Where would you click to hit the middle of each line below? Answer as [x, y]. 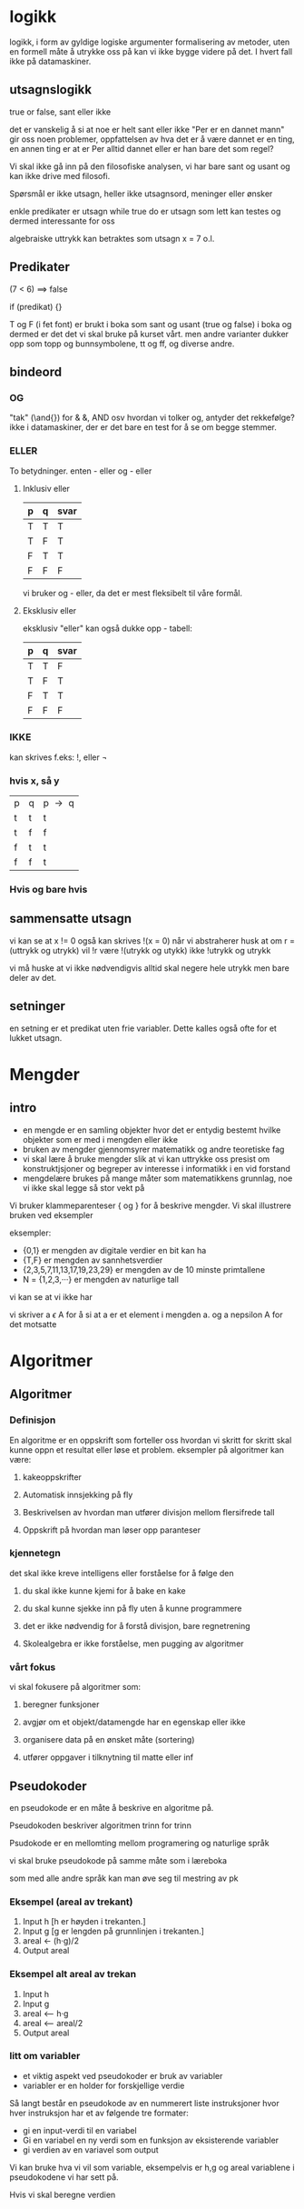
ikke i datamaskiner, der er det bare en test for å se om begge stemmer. [143, 427]
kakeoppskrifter [52, 1477]
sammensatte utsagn [71, 919]
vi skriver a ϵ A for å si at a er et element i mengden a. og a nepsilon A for [146, 1314]
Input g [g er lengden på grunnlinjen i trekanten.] [113, 1931]
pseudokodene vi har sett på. [64, 2177]
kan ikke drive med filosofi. [60, 175]
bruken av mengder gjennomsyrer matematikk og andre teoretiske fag [153, 1149]
